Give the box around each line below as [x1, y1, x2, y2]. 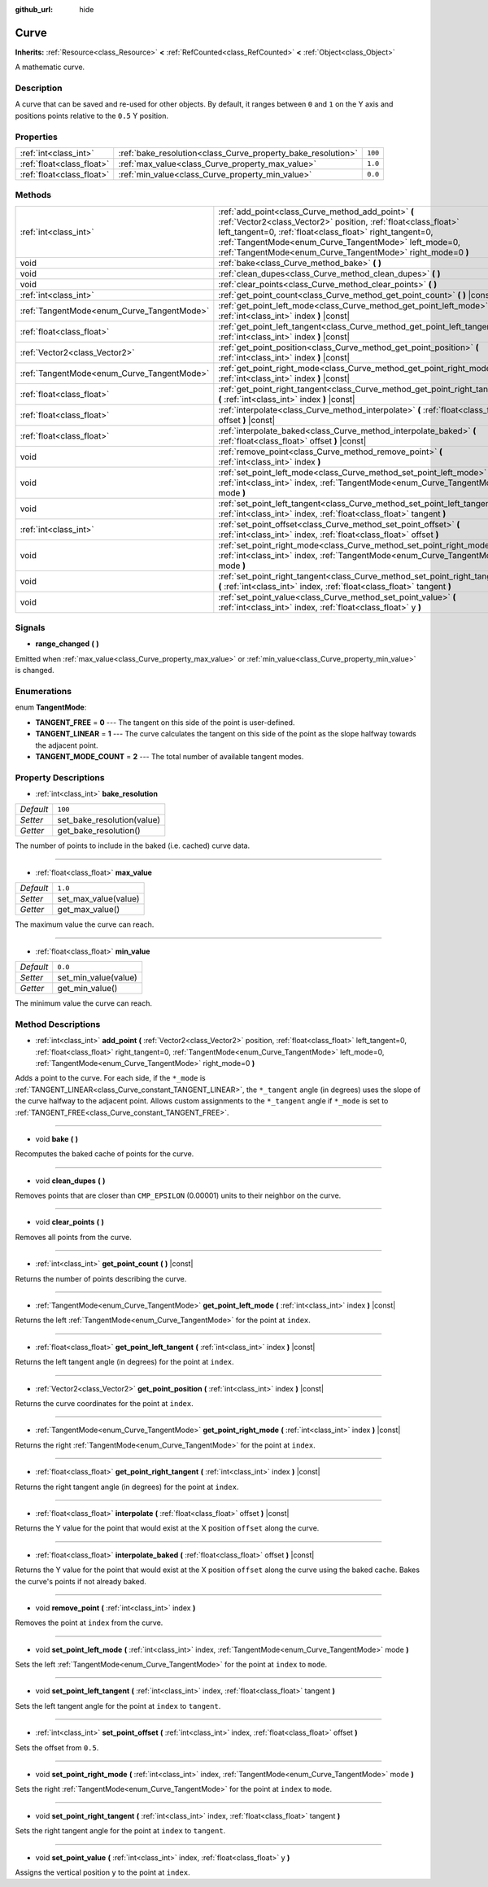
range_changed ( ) [35, 639, 99, 649]
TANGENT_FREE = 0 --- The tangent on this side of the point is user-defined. [35, 717, 295, 727]
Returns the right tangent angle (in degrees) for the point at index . [15, 1482, 239, 1492]
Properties [15, 131, 59, 142]
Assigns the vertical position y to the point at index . [15, 1867, 190, 1877]
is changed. [15, 666, 54, 675]
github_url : [15, 5, 53, 14]
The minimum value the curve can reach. [15, 998, 153, 1008]
